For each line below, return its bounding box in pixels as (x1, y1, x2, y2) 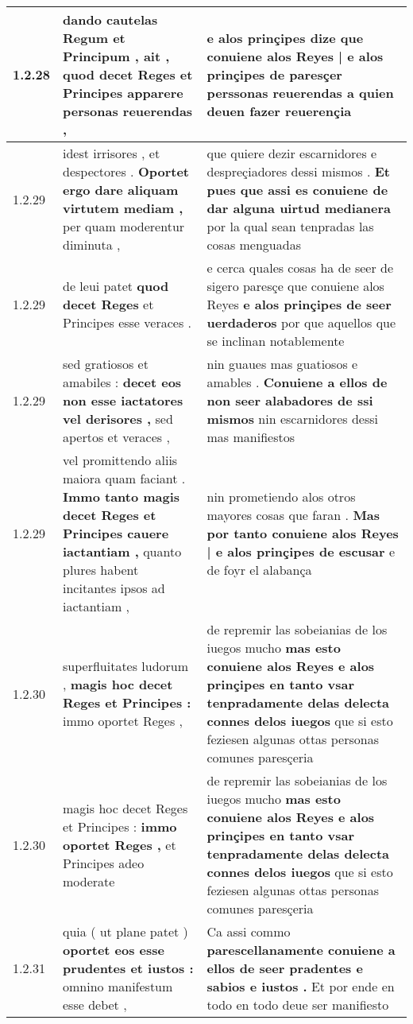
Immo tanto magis (63, 487, 180, 506)
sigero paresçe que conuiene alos (206, 277, 384, 295)
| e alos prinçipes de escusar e (206, 542, 396, 560)
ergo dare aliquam (63, 180, 179, 199)
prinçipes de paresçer (206, 65, 342, 83)
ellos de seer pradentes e (206, 959, 363, 977)
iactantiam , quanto (63, 542, 182, 560)
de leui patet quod (63, 277, 169, 295)
